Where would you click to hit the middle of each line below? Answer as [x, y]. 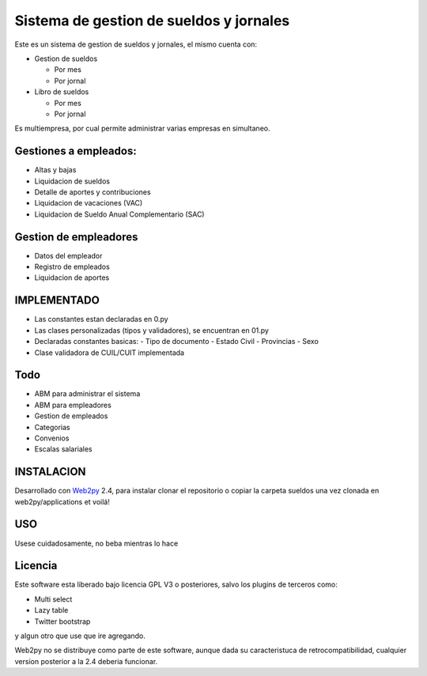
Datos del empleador [68, 255]
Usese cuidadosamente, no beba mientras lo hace [96, 543]
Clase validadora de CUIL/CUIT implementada [110, 353]
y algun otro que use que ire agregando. [80, 636]
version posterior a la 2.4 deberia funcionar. [86, 661]
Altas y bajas [55, 170]
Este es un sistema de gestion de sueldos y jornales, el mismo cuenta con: [136, 44]
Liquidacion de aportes [72, 278]
